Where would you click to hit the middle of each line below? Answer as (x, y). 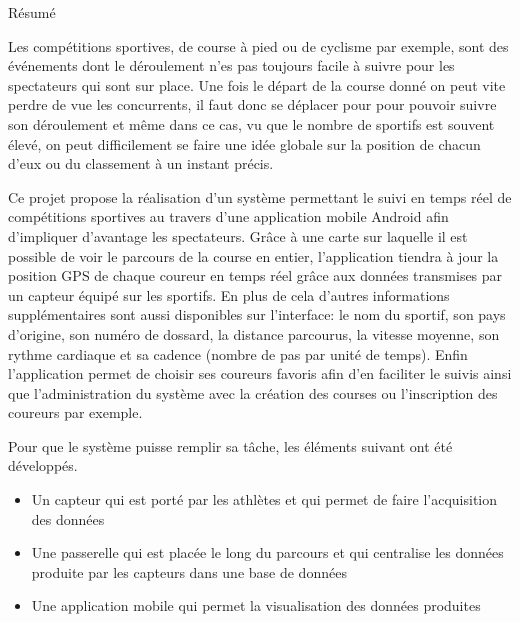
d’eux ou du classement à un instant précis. (141, 163)
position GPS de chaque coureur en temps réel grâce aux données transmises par (255, 275)
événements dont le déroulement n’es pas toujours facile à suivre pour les (231, 65)
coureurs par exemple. (75, 412)
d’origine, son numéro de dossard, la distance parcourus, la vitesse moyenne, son (254, 333)
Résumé (32, 12)
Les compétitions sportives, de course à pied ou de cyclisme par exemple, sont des (258, 45)
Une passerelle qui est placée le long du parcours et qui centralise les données (267, 552)
